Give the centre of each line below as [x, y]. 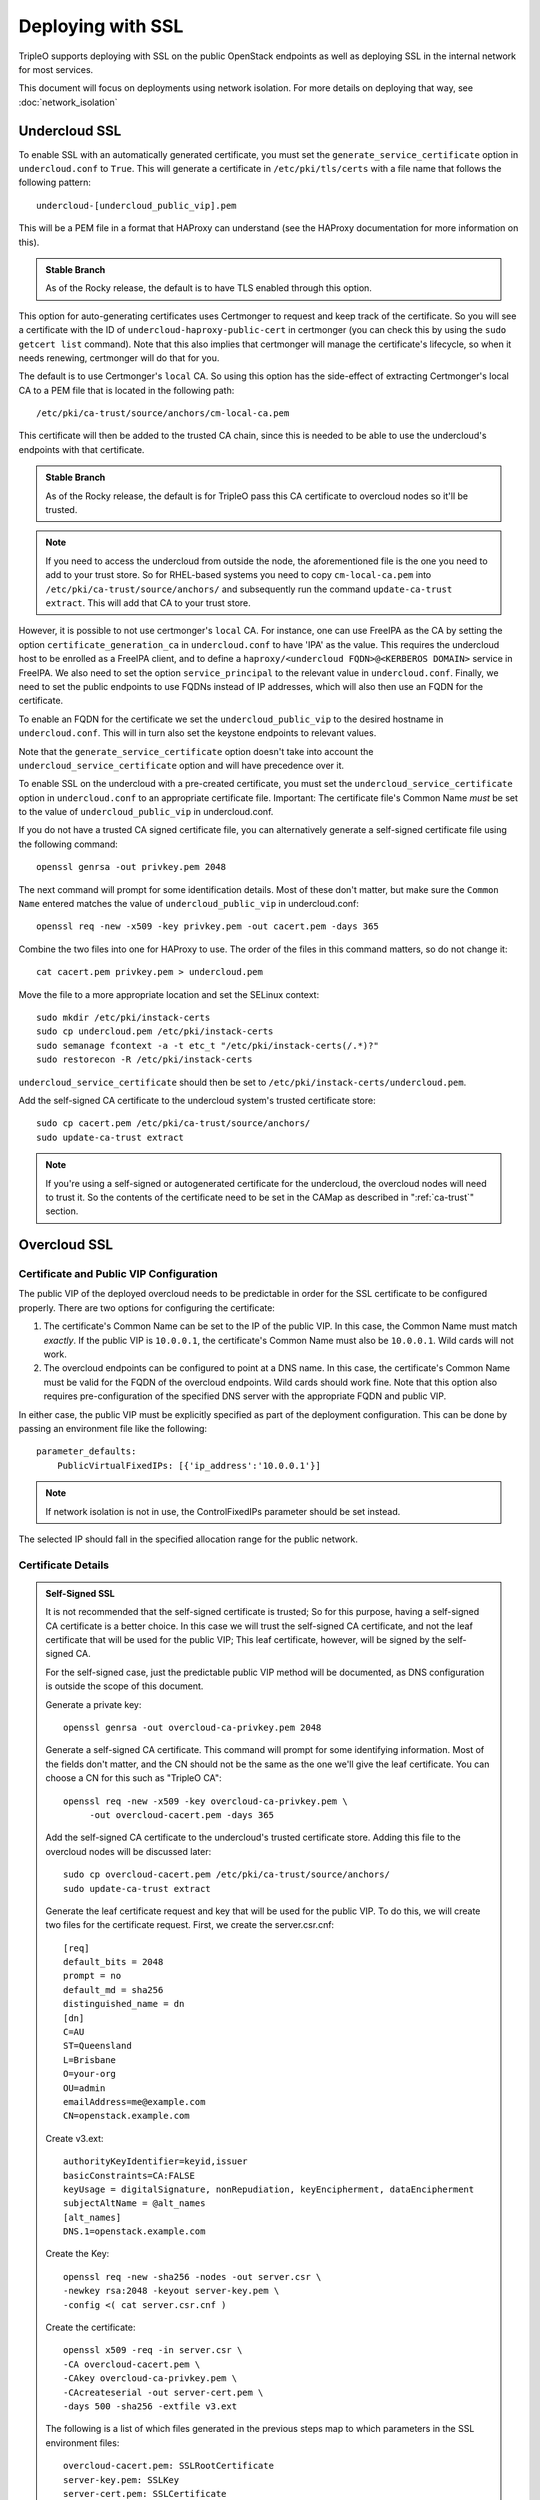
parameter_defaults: [86, 1451]
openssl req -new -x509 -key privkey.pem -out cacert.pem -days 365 [207, 926]
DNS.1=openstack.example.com [134, 2231]
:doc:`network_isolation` [68, 102]
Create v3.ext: [74, 2138]
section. [62, 1211]
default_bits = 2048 [113, 1962]
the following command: [68, 844]
